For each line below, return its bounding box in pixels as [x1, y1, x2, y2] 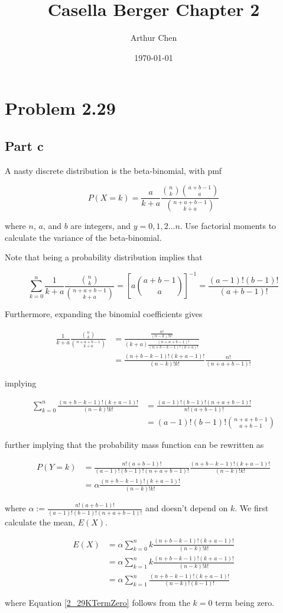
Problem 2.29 [5, 96, 116, 120]
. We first [235, 502, 269, 514]
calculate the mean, [5, 515, 75, 528]
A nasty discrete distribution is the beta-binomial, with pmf [5, 164, 222, 176]
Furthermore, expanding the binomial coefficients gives [5, 307, 203, 320]
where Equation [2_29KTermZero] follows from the [5, 596, 190, 609]
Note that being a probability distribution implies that [5, 251, 203, 263]
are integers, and [70, 220, 131, 232]
